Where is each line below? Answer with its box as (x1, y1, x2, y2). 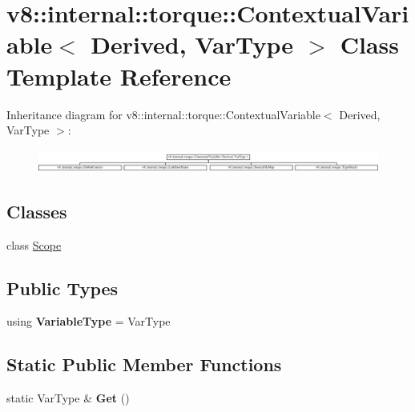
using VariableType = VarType (6, 313, 171, 330)
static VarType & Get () (6, 390, 130, 406)
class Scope (6, 236, 62, 253)
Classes (6, 198, 67, 223)
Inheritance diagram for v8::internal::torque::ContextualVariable (6, 106, 320, 122)
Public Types (6, 275, 119, 300)
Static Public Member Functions (6, 352, 282, 377)
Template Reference (6, 59, 232, 92)
